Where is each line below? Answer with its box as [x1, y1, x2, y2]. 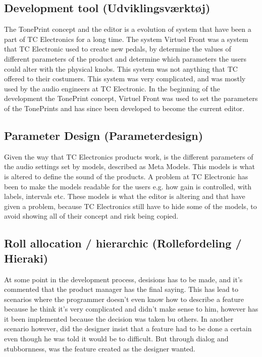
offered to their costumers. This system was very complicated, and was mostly [4, 73, 246, 84]
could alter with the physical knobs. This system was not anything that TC [4, 63, 238, 74]
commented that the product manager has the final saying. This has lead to [4, 284, 238, 294]
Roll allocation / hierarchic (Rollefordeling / [4, 235, 242, 251]
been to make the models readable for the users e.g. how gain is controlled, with [4, 181, 252, 191]
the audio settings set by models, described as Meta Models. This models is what [4, 161, 255, 172]
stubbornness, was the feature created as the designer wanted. [4, 343, 195, 353]
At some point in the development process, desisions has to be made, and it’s [4, 274, 243, 284]
